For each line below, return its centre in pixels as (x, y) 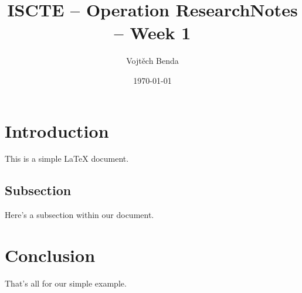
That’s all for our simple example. (66, 283)
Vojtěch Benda (152, 61)
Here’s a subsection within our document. (79, 215)
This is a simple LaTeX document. (67, 159)
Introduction (57, 130)
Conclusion (50, 255)
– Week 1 (152, 33)
